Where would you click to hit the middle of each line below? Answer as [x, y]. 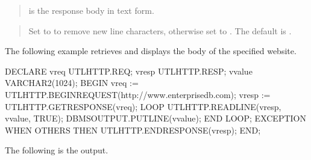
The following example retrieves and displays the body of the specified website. [151, 51]
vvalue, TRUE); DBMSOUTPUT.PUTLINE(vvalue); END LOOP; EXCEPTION [155, 118]
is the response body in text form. [91, 10]
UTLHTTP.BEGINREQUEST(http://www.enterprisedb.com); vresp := [138, 94]
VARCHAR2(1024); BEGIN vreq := [72, 83]
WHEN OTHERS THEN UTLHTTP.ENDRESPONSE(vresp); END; [133, 130]
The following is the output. [57, 150]
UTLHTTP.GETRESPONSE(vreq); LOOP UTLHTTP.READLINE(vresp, [143, 106]
